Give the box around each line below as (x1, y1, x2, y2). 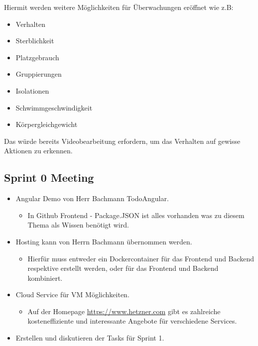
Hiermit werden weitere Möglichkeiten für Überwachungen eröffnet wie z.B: (4, 2, 234, 12)
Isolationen (15, 85, 49, 96)
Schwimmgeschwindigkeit (15, 102, 93, 113)
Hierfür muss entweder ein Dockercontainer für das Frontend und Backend (27, 253, 255, 263)
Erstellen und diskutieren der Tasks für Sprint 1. (15, 333, 164, 343)
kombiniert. (27, 272, 63, 283)
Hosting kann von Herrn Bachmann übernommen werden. (15, 236, 192, 246)
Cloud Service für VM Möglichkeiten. (15, 289, 129, 300)
